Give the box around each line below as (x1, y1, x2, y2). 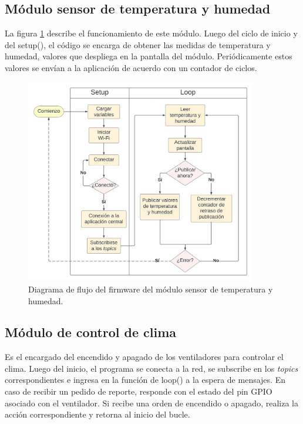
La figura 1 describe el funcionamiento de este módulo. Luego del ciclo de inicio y (5, 27, 298, 39)
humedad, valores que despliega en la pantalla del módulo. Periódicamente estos (5, 50, 292, 62)
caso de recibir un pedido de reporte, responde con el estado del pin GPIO (5, 385, 272, 398)
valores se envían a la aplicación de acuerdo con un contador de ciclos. (5, 61, 257, 73)
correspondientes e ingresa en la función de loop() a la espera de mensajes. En (5, 373, 285, 386)
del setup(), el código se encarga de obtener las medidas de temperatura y (5, 38, 271, 51)
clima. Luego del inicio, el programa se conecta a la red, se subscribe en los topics (5, 362, 298, 374)
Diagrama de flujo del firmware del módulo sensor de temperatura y (28, 282, 273, 295)
